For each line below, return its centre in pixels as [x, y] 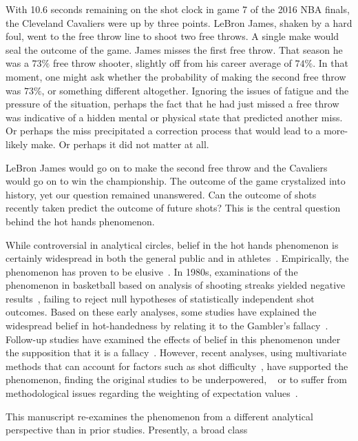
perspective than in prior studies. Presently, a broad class [127, 430]
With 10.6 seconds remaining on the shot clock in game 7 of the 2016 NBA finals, [178, 9]
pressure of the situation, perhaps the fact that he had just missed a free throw [172, 104]
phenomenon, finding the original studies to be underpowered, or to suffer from [176, 379]
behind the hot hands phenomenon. [80, 221]
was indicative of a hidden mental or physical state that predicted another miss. [174, 117]
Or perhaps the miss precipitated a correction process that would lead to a [163, 131]
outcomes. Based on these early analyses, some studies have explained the [161, 312]
